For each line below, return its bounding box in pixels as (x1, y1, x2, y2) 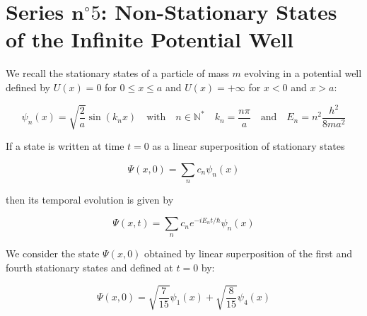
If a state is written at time (6, 139, 124, 153)
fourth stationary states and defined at (6, 260, 173, 275)
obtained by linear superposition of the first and (144, 246, 353, 261)
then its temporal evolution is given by (6, 192, 174, 207)
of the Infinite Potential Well (6, 25, 293, 54)
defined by (6, 79, 51, 94)
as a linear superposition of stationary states (152, 139, 345, 153)
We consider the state (6, 246, 100, 261)
